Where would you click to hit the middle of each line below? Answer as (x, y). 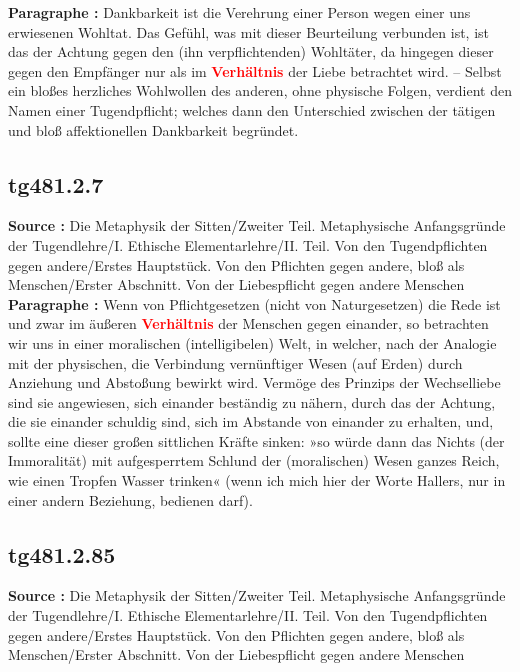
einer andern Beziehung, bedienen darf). (130, 499)
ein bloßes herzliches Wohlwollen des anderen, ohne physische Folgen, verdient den (260, 90)
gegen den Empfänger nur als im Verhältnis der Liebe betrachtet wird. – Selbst (255, 70)
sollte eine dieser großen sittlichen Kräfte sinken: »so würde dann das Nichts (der (256, 440)
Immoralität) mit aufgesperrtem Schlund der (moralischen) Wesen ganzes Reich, (254, 460)
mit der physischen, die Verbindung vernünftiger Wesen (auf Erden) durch (235, 362)
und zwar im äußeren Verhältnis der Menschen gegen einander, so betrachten (248, 323)
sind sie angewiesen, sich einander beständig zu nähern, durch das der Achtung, (252, 401)
